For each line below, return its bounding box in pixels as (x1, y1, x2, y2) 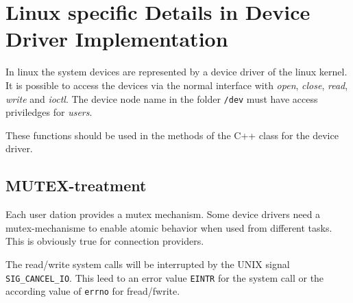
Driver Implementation (5, 25, 228, 53)
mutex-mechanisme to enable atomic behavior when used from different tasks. (5, 220, 332, 234)
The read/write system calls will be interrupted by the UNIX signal (5, 256, 290, 271)
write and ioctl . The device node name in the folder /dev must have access (5, 91, 318, 106)
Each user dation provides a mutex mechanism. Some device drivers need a (5, 207, 321, 221)
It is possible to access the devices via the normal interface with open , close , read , (5, 77, 348, 92)
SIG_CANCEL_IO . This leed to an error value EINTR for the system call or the (5, 270, 324, 284)
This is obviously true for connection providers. (5, 234, 204, 248)
